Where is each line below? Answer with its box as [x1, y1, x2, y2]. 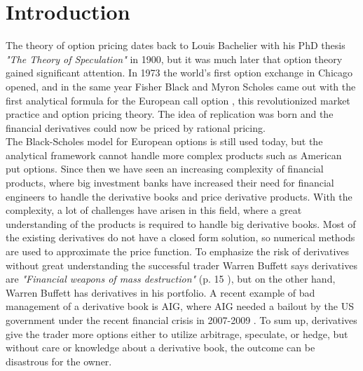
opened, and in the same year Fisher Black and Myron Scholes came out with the [6, 79, 356, 93]
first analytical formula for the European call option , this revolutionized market [6, 93, 350, 107]
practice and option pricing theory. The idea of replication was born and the [6, 107, 334, 121]
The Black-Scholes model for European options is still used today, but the [6, 134, 323, 149]
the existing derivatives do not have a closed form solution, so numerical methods [6, 230, 355, 245]
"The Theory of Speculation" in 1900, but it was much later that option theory [6, 51, 343, 66]
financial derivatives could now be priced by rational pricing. [6, 120, 266, 135]
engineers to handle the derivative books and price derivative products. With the [6, 189, 352, 203]
